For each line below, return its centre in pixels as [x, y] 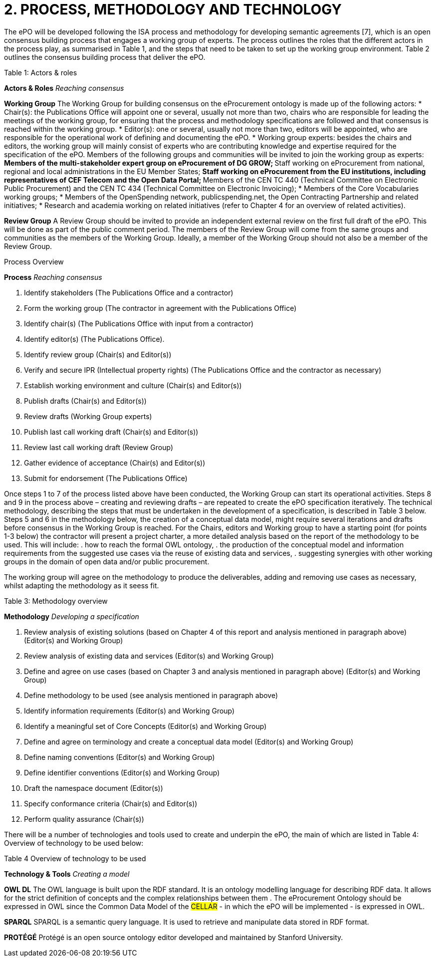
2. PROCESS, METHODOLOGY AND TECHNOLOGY [173, 9]
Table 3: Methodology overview [56, 601]
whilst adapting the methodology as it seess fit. [82, 585]
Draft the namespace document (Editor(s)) [94, 788]
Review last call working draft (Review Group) [99, 447]
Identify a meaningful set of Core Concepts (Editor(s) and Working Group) [145, 726]
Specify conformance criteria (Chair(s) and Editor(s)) [111, 803]
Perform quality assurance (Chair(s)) [84, 819]
